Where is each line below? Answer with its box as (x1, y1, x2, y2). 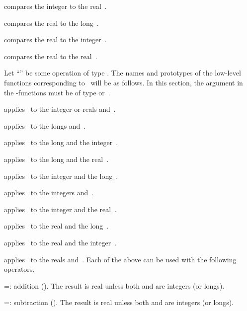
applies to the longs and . (4, 120, 86, 131)
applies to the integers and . (4, 187, 94, 198)
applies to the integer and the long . (4, 170, 118, 181)
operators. (4, 264, 35, 274)
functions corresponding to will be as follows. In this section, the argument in (4, 77, 243, 87)
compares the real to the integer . (4, 34, 107, 45)
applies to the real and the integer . (4, 237, 117, 247)
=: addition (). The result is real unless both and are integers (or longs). (4, 280, 225, 291)
